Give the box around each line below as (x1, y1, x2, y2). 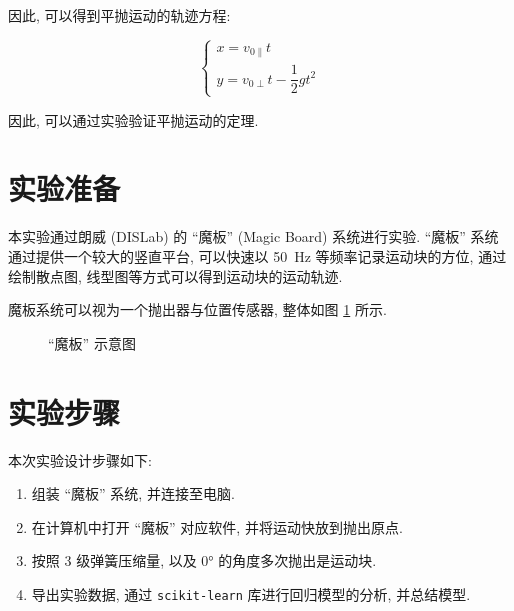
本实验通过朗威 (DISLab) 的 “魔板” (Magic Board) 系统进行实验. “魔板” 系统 (8, 226, 499, 247)
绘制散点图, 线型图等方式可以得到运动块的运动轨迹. (8, 265, 343, 286)
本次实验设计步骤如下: (8, 449, 152, 470)
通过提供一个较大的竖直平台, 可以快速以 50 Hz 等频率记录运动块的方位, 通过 (8, 246, 507, 266)
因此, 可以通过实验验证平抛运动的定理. (8, 109, 259, 130)
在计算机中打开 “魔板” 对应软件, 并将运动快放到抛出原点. (31, 516, 403, 537)
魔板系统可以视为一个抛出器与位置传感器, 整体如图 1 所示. (8, 299, 387, 320)
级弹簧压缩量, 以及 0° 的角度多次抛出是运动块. (76, 550, 377, 571)
